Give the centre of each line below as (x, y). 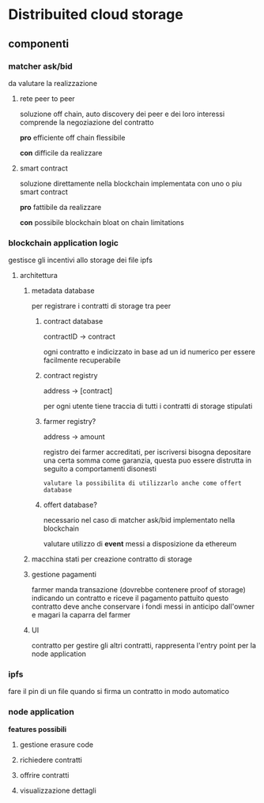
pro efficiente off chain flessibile (72, 137)
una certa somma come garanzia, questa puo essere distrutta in (147, 460)
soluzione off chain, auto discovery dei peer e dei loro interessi (122, 114)
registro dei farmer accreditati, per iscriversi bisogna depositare (147, 452)
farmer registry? (70, 422)
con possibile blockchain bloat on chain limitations (102, 222)
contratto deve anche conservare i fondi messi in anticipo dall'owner (143, 606)
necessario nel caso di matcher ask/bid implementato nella (139, 520)
